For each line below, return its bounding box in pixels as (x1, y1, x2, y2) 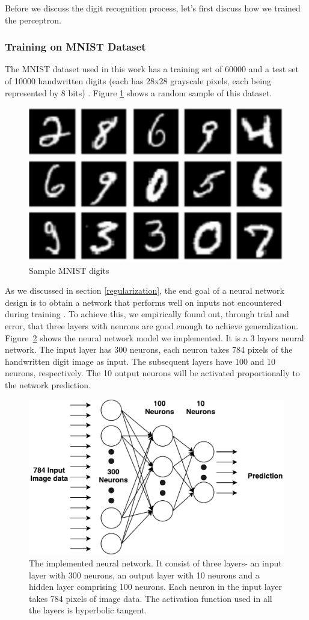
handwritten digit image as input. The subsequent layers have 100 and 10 (5, 355, 275, 367)
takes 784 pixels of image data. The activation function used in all (29, 592, 272, 604)
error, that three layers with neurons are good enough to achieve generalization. (5, 320, 299, 332)
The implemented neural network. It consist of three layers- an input (29, 557, 282, 569)
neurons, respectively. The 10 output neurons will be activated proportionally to (5, 367, 300, 379)
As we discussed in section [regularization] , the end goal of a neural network (5, 284, 284, 297)
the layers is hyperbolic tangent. (29, 604, 147, 616)
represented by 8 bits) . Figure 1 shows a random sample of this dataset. (5, 86, 272, 99)
